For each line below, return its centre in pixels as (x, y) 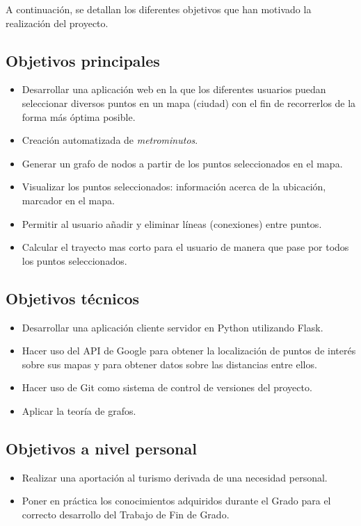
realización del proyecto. (57, 23)
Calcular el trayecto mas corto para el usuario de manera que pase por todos (185, 247)
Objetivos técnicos (73, 298)
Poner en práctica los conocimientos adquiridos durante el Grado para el (176, 501)
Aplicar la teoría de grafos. (79, 410)
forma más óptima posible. (79, 116)
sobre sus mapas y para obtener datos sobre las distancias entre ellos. (169, 364)
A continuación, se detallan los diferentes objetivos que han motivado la (159, 9)
